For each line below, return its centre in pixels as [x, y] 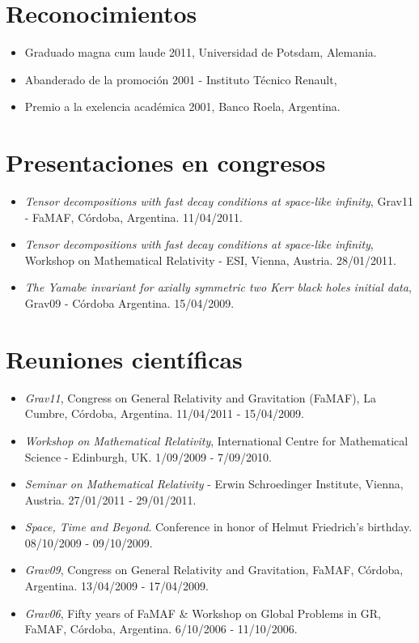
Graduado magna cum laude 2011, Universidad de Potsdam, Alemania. [201, 52]
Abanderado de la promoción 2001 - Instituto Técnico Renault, [181, 79]
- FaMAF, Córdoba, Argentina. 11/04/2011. [134, 217]
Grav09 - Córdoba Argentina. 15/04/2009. [129, 303]
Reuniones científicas [124, 358]
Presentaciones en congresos [166, 162]
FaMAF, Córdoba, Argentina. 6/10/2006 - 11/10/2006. [161, 629]
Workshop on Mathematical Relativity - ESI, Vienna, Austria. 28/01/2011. [210, 260]
